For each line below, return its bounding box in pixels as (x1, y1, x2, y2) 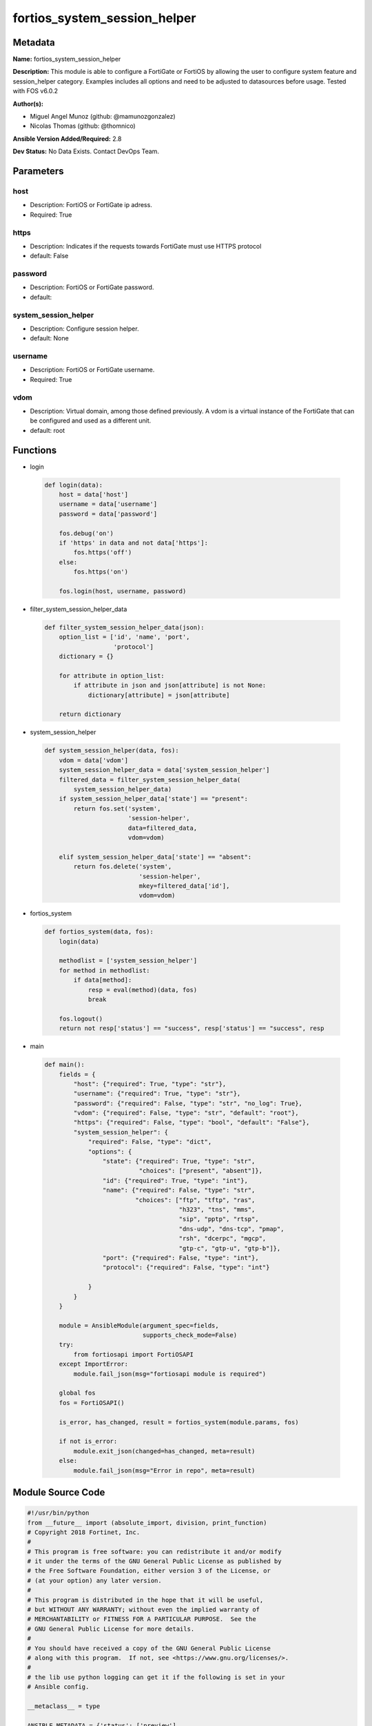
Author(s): (12, 99, 44, 108)
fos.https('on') (73, 568, 129, 576)
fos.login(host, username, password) (59, 587, 187, 595)
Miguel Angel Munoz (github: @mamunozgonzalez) (30, 113, 176, 121)
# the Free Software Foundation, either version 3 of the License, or (27, 1567, 271, 1575)
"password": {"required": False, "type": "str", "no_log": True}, (73, 1099, 303, 1107)
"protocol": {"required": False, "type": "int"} (102, 1263, 270, 1272)
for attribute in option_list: (59, 672, 165, 679)
